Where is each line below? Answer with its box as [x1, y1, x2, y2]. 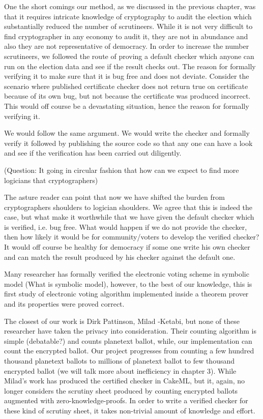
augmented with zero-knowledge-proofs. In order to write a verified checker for [4, 395, 248, 406]
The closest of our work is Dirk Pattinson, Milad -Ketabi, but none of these [4, 315, 240, 326]
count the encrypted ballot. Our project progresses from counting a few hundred [4, 345, 254, 356]
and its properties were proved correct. [4, 298, 125, 309]
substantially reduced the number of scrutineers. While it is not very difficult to [4, 21, 253, 32]
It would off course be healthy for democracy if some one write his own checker [4, 242, 250, 252]
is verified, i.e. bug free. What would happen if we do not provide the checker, [4, 221, 247, 232]
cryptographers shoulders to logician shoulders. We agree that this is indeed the [4, 201, 253, 212]
